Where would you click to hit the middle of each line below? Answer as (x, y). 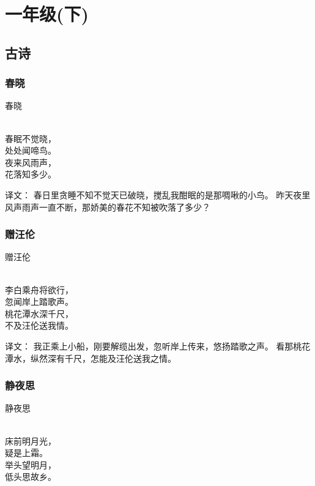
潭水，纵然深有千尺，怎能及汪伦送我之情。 (91, 358)
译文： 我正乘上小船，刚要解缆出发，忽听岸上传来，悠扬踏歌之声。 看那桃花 (158, 346)
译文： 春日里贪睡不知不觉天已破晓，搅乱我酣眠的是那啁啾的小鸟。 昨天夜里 (158, 194)
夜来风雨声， (31, 162)
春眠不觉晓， (31, 138)
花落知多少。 (31, 174)
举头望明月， (31, 464)
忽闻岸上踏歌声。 (39, 301)
